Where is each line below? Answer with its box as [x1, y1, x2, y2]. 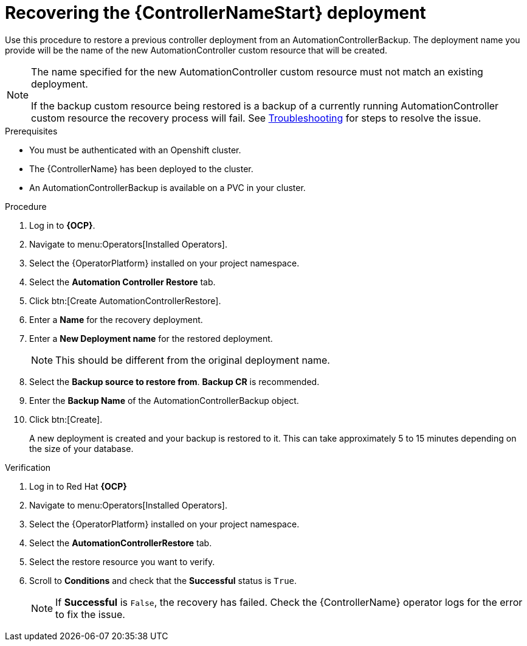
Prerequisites [5, 125, 58, 136]
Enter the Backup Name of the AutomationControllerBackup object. [29, 395, 299, 406]
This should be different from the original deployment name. [55, 353, 330, 366]
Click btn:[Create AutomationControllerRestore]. [29, 295, 221, 306]
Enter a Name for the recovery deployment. [29, 314, 203, 325]
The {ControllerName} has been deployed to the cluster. [29, 163, 253, 174]
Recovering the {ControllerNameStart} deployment [5, 2, 426, 23]
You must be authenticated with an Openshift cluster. [29, 144, 241, 155]
